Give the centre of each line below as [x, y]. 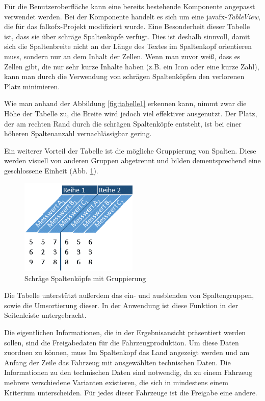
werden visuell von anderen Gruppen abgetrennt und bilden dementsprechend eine [132, 160]
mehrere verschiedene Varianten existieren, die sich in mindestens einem [116, 382]
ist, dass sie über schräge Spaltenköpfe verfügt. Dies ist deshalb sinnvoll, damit [127, 36]
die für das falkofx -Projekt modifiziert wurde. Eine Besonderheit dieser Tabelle [127, 26]
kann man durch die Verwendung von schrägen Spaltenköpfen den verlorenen [124, 76]
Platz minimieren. [32, 86]
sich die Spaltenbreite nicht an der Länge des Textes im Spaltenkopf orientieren [128, 46]
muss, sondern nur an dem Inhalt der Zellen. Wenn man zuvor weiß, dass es [122, 56]
